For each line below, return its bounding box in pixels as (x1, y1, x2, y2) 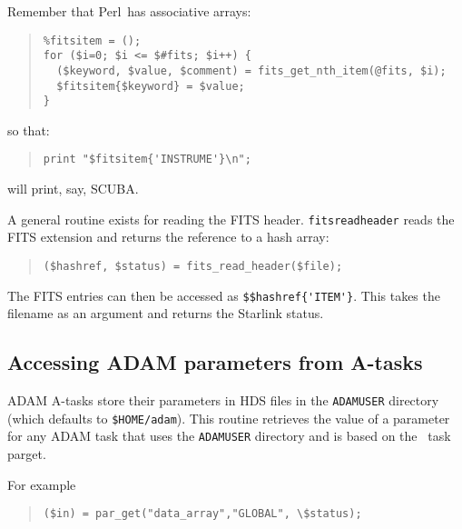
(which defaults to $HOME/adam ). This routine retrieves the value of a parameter (7, 408, 450, 427)
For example (7, 474, 76, 494)
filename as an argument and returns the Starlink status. (7, 304, 324, 323)
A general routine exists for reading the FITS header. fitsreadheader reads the (7, 209, 455, 228)
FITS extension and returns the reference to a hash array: (7, 227, 329, 246)
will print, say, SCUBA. (7, 179, 139, 198)
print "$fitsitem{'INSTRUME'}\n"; (43, 153, 251, 166)
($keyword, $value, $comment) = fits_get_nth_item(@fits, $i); (56, 64, 447, 77)
